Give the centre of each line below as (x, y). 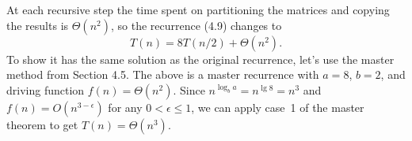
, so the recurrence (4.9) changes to (196, 25)
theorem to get (42, 124)
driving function (46, 89)
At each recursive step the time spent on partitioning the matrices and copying (198, 9)
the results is (38, 25)
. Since (189, 89)
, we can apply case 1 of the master (278, 107)
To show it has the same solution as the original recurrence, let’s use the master (200, 59)
